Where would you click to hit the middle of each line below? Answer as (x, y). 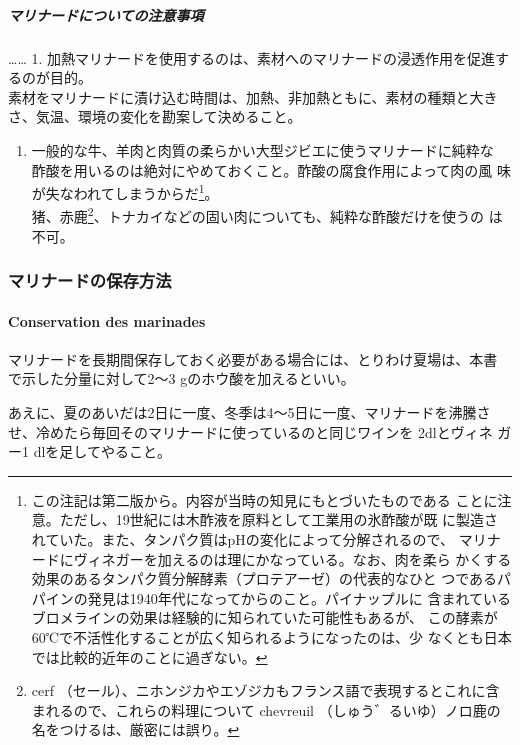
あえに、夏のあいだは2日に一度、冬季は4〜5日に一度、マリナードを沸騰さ (249, 412)
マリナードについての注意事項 (106, 14)
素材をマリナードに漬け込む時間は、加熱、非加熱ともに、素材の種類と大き (253, 96)
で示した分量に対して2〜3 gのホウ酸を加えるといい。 (181, 378)
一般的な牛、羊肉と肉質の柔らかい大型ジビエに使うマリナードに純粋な (262, 149)
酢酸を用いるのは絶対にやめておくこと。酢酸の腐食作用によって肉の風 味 (271, 169)
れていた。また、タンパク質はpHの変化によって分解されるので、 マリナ (266, 539)
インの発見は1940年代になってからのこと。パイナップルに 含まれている (278, 597)
